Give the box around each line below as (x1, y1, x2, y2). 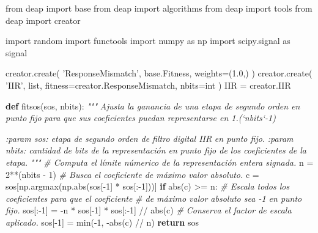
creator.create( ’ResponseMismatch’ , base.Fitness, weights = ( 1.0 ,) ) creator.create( (6, 67, 312, 80)
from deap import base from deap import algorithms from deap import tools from (6, 2, 312, 14)
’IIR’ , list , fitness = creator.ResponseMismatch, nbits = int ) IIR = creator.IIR (6, 78, 291, 91)
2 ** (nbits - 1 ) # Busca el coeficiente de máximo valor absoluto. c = (6, 168, 259, 180)
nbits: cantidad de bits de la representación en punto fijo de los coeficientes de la (6, 144, 307, 157)
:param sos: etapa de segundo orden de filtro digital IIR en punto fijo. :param (6, 131, 294, 144)
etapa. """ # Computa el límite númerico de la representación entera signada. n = (6, 155, 314, 168)
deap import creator (6, 13, 81, 26)
